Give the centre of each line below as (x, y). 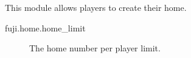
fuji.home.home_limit (45, 27)
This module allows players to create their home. (96, 7)
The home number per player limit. (95, 48)
